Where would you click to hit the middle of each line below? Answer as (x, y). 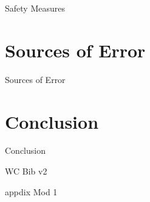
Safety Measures (35, 8)
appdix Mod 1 (31, 191)
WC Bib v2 (26, 171)
